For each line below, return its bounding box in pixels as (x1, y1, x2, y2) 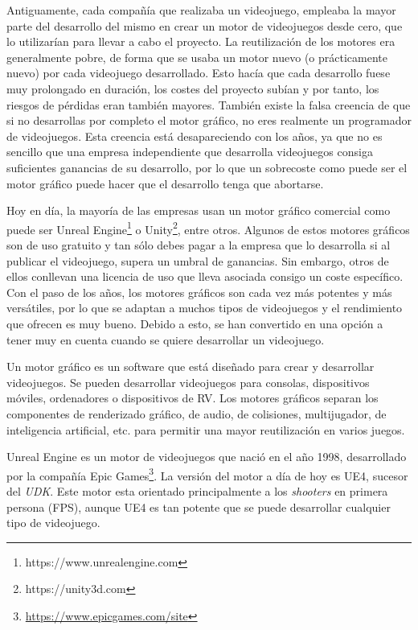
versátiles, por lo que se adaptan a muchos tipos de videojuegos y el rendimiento (6, 299, 403, 316)
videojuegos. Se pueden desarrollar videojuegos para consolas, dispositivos (6, 373, 370, 390)
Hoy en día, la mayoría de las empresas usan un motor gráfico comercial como (6, 202, 391, 219)
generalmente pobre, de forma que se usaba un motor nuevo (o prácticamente (6, 48, 387, 65)
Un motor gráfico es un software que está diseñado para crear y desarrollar (6, 358, 375, 375)
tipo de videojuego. (6, 514, 100, 531)
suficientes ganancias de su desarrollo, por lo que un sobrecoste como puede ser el (6, 159, 408, 175)
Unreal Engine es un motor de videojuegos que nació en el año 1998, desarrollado (6, 448, 407, 465)
